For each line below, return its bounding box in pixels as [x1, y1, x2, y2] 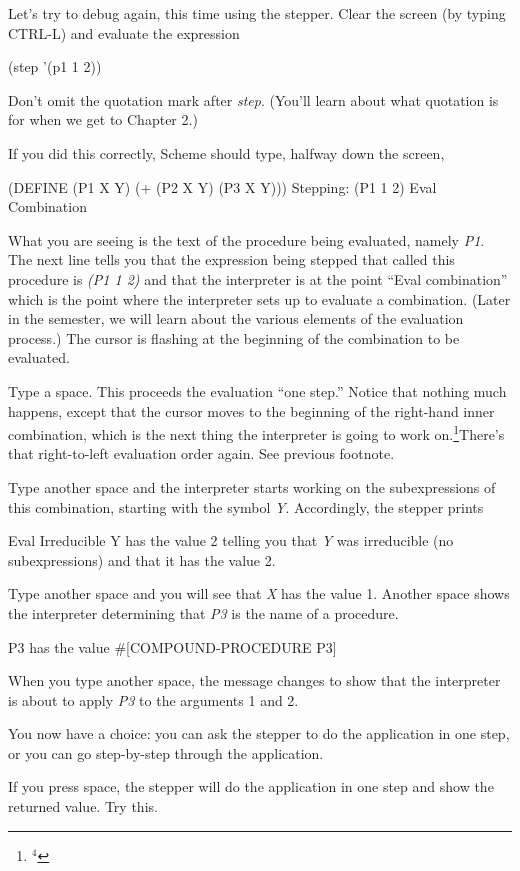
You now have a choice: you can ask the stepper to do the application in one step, [8, 723, 510, 744]
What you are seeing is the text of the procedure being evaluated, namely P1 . [8, 229, 485, 250]
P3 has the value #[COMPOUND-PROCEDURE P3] [8, 636, 337, 657]
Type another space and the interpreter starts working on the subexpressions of [8, 476, 496, 497]
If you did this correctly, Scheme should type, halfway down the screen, [8, 142, 445, 163]
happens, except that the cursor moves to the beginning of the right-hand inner [8, 400, 495, 421]
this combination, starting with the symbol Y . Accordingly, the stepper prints [8, 496, 484, 517]
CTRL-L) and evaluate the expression [8, 22, 240, 43]
